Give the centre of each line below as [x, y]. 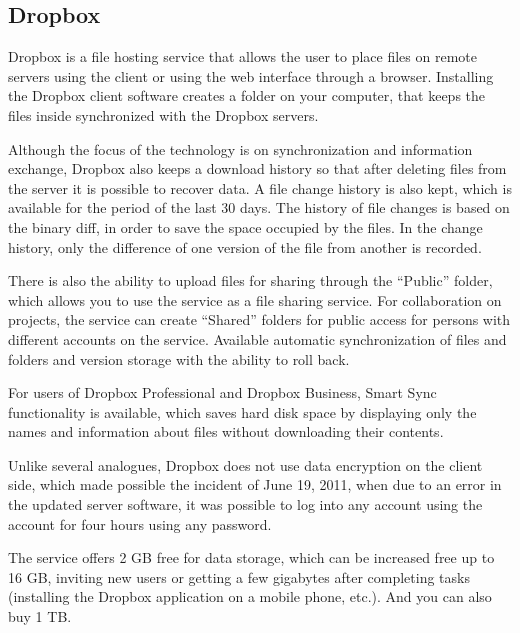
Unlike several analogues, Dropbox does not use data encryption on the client [245, 464]
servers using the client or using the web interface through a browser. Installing [251, 75]
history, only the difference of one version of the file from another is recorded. [245, 246]
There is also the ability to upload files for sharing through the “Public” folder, [250, 280]
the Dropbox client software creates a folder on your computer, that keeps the [247, 95]
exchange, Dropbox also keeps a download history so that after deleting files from [257, 168]
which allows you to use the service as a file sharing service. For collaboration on [255, 299]
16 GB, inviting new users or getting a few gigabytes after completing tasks [239, 576]
